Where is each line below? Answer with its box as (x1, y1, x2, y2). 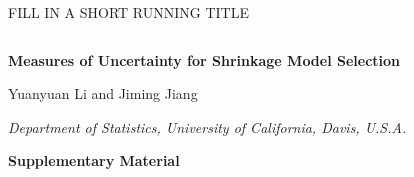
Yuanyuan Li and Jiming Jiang (8, 83, 198, 104)
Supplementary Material (8, 150, 180, 171)
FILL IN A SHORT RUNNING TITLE (8, 2, 249, 22)
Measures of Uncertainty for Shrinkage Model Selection (8, 49, 401, 70)
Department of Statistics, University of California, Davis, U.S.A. (8, 116, 407, 137)
